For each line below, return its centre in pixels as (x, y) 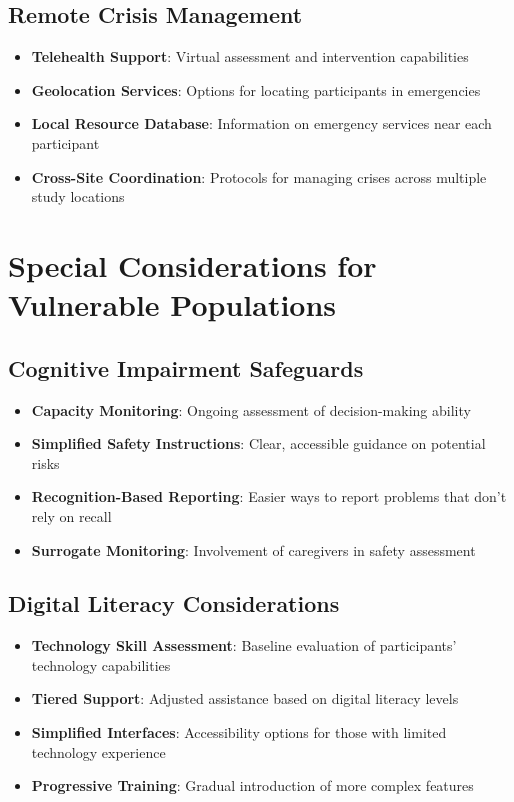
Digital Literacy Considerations (174, 603)
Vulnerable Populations (172, 304)
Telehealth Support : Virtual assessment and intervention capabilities (250, 56)
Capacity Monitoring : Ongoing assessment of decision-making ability (251, 409)
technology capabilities (101, 664)
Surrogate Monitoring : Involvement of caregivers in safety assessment (253, 549)
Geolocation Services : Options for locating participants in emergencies (256, 89)
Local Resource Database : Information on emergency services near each (261, 123)
